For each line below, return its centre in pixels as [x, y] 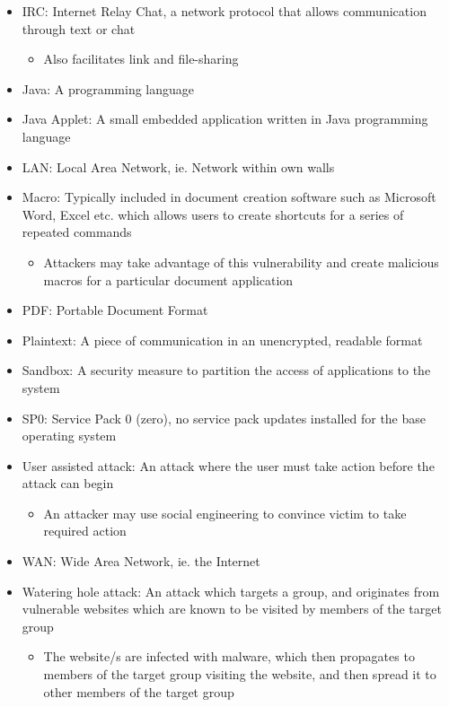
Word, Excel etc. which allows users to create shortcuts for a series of [213, 214]
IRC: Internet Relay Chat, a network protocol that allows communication [224, 11]
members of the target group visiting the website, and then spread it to [240, 674]
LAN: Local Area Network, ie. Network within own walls [178, 166]
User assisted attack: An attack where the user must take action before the [228, 465]
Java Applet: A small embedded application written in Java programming [225, 119]
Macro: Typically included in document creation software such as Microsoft [229, 197]
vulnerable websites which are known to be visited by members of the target [232, 609]
